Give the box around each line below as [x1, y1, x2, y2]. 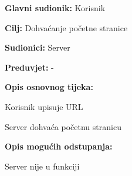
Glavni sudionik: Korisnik [5, 2, 106, 14]
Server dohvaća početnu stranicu [5, 120, 121, 132]
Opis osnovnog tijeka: [5, 81, 93, 93]
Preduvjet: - [5, 61, 54, 73]
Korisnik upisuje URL [5, 100, 83, 112]
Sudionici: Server [5, 41, 70, 54]
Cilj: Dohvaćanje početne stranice [5, 21, 128, 34]
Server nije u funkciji [5, 160, 80, 172]
